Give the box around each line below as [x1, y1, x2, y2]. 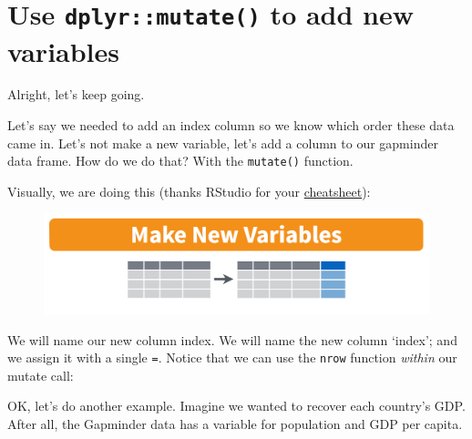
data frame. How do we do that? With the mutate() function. [7, 151, 354, 170]
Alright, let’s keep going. [7, 85, 145, 104]
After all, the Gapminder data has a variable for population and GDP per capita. [7, 414, 463, 434]
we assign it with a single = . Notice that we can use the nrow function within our [7, 348, 457, 367]
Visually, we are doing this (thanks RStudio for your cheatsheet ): [7, 181, 371, 200]
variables [7, 32, 120, 69]
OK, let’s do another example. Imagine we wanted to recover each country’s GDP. [7, 396, 466, 415]
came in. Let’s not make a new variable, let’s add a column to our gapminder [7, 133, 438, 152]
